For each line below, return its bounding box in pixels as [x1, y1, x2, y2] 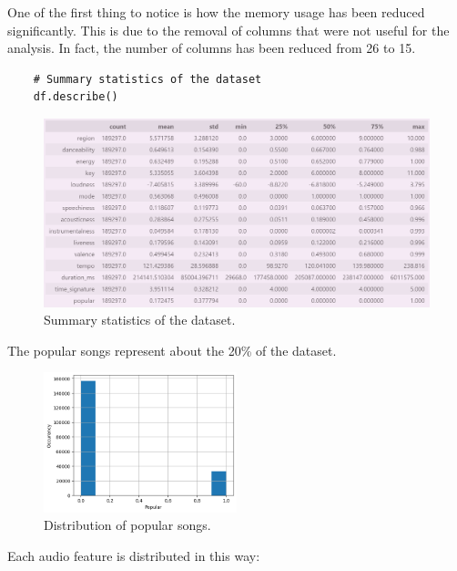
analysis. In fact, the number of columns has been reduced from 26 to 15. [7, 38, 416, 57]
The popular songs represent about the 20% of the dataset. [7, 340, 337, 359]
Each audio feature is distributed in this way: [7, 545, 260, 565]
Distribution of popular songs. [44, 515, 211, 535]
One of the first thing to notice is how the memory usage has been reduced [7, 3, 425, 21]
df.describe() [33, 90, 118, 104]
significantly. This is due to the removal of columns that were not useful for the [7, 20, 450, 39]
